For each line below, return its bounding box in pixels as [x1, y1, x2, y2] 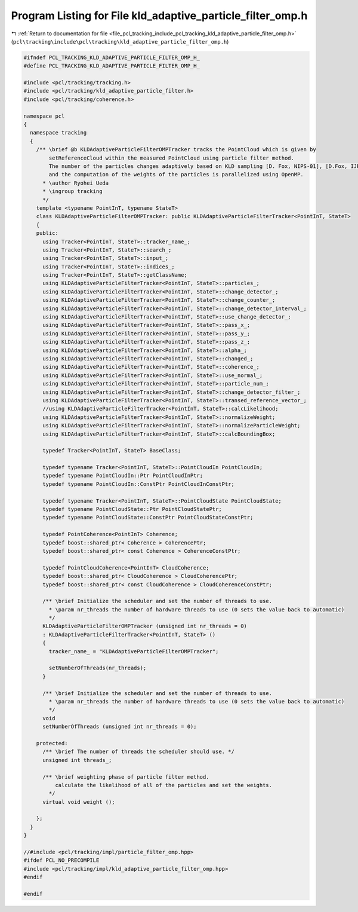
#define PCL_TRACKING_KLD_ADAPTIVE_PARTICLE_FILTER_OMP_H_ [23, 63, 200, 69]
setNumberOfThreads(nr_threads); [48, 665, 147, 672]
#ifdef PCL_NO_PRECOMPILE [23, 857, 100, 864]
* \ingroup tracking [42, 188, 103, 195]
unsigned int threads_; [42, 757, 112, 763]
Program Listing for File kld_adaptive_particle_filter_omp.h [11, 9, 308, 22]
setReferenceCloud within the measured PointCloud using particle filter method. [48, 154, 295, 161]
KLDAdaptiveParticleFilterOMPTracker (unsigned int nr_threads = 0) [42, 623, 248, 630]
